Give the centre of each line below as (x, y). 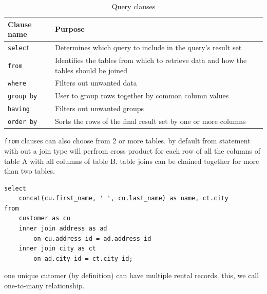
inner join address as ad (63, 229)
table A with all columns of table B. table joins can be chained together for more (132, 161)
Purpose (70, 29)
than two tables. (30, 171)
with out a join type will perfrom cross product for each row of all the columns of (132, 150)
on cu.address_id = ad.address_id (92, 238)
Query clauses (133, 6)
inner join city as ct (57, 249)
